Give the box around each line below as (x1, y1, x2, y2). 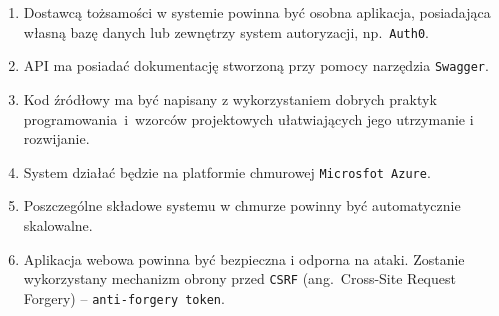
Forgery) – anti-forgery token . (23, 287, 225, 308)
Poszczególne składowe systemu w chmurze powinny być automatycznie (23, 195, 461, 216)
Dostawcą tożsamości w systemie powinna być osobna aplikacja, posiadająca (23, 2, 491, 22)
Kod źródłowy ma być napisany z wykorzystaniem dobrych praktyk (23, 88, 437, 109)
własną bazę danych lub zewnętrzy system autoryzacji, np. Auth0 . (23, 21, 429, 42)
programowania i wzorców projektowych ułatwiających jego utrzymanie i (23, 108, 474, 129)
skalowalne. (23, 214, 93, 235)
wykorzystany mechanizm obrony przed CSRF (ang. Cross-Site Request (23, 268, 456, 289)
